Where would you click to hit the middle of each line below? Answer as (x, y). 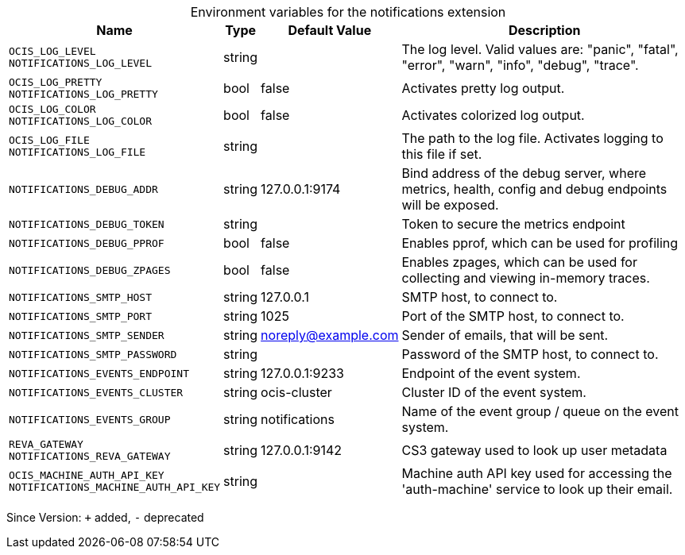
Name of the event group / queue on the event (540, 411)
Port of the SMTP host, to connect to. (513, 316)
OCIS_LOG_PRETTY (56, 82)
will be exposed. (450, 205)
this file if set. (442, 154)
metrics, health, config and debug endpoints (534, 189)
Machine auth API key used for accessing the (537, 473)
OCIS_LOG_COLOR (52, 109)
